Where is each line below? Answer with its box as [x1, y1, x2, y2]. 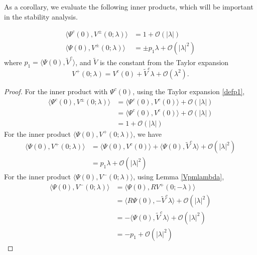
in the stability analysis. [4, 11, 78, 22]
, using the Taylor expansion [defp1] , [133, 86, 245, 96]
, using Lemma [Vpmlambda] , [133, 171, 224, 182]
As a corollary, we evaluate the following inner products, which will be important [4, 2, 253, 12]
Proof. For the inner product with [4, 86, 108, 96]
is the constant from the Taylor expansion [99, 57, 229, 67]
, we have [133, 128, 162, 139]
